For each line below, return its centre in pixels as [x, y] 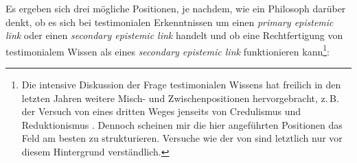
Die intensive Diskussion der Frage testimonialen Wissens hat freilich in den [181, 85]
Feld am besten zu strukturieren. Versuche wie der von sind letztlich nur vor [182, 138]
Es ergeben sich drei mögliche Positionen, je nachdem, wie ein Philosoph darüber [176, 8]
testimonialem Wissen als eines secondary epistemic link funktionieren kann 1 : [168, 50]
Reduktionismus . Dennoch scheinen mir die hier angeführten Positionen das [182, 124]
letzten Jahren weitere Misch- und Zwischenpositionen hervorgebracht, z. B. [180, 98]
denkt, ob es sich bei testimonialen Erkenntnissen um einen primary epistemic [170, 22]
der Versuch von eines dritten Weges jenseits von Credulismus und [161, 111]
